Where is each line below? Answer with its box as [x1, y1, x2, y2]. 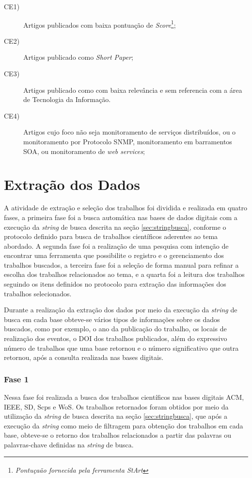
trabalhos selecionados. [4, 288, 72, 298]
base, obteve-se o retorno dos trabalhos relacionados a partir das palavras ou [4, 430, 232, 440]
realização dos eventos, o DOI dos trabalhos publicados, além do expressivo [4, 333, 227, 343]
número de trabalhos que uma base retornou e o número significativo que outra [4, 342, 239, 353]
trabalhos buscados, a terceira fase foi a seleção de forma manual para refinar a [4, 259, 239, 270]
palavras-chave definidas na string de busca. [4, 440, 134, 449]
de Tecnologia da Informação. [23, 94, 111, 104]
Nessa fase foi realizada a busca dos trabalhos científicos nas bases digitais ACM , [4, 392, 244, 402]
